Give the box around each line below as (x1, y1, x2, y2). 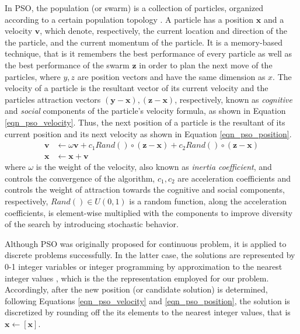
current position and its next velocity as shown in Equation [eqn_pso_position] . (5, 127, 292, 140)
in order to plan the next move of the (139, 58, 273, 71)
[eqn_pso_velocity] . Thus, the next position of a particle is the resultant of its (5, 116, 285, 128)
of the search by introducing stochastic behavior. (5, 218, 179, 230)
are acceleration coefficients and (177, 172, 291, 184)
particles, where (5, 70, 61, 82)
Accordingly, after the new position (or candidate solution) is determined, (5, 283, 268, 295)
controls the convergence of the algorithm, (5, 172, 155, 184)
